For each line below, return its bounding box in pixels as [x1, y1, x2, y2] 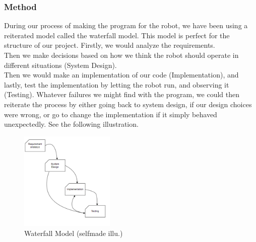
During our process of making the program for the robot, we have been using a [4, 20, 248, 31]
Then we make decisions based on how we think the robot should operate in [4, 50, 239, 60]
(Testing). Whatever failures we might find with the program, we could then [4, 89, 239, 100]
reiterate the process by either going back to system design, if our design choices [4, 99, 252, 109]
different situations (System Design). [4, 59, 117, 70]
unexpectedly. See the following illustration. [4, 119, 139, 129]
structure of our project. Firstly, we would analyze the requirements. [4, 40, 215, 50]
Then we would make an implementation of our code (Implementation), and [4, 69, 239, 80]
